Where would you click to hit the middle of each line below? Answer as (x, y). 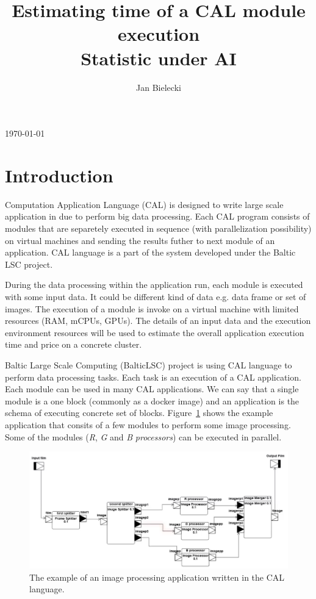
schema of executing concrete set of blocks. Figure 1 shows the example (139, 413)
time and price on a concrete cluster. (74, 344)
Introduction (59, 175)
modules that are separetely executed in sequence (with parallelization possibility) (158, 228)
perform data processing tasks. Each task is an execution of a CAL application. (153, 377)
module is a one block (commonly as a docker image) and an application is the (152, 400)
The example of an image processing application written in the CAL (157, 577)
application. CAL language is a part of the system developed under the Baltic (150, 252)
